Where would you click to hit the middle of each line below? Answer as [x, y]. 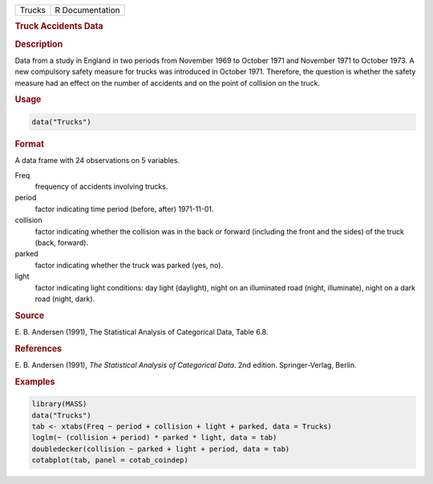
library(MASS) [59, 404]
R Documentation [87, 10]
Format [29, 144]
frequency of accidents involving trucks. [101, 186]
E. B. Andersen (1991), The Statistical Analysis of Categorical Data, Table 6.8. [142, 331]
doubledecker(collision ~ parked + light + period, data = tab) [161, 449]
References [38, 348]
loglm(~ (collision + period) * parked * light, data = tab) [154, 438]
